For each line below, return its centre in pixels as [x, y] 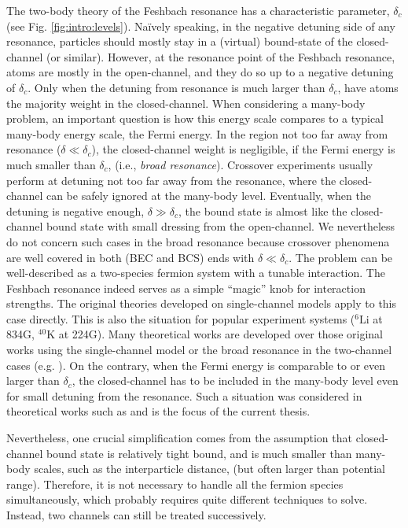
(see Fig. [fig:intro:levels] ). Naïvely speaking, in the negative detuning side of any [201, 26]
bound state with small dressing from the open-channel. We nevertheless [221, 226]
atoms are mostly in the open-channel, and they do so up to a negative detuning [200, 72]
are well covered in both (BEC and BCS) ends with [130, 257]
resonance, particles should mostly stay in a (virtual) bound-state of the [180, 41]
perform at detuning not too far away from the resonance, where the [171, 180]
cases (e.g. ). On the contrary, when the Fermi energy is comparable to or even [196, 365]
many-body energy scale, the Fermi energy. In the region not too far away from [197, 133]
